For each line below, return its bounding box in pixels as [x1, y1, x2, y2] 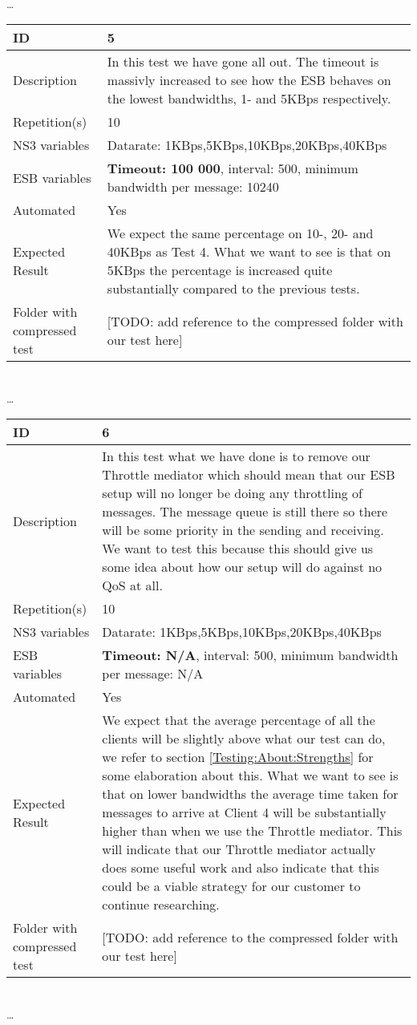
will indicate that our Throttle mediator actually [102, 840, 376, 859]
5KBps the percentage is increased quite [107, 261, 333, 280]
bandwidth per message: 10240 [107, 177, 279, 196]
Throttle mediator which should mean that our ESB [102, 465, 395, 484]
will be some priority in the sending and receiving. [102, 521, 384, 540]
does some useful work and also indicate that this [102, 858, 379, 877]
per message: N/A [102, 664, 204, 683]
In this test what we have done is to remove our [102, 447, 370, 466]
